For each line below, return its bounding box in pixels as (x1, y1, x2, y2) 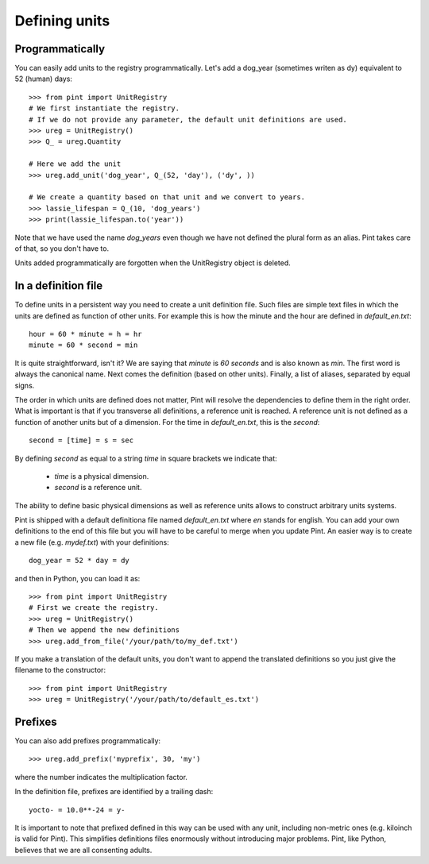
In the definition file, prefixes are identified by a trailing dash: (14, 787, 214, 796)
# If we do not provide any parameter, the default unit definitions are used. (29, 115, 347, 124)
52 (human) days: (14, 74, 73, 83)
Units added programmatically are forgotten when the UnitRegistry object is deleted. (14, 258, 292, 268)
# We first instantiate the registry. (29, 104, 180, 113)
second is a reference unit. (54, 483, 142, 492)
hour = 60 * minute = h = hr (29, 330, 142, 338)
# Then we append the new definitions (29, 626, 180, 634)
